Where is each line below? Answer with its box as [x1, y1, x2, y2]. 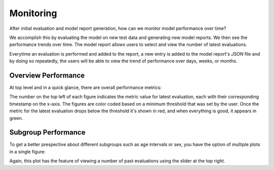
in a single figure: [9, 148, 46, 154]
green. [9, 115, 23, 121]
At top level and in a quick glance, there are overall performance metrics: [9, 84, 162, 91]
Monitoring [9, 8, 57, 19]
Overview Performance [9, 71, 85, 79]
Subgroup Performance [9, 128, 86, 137]
